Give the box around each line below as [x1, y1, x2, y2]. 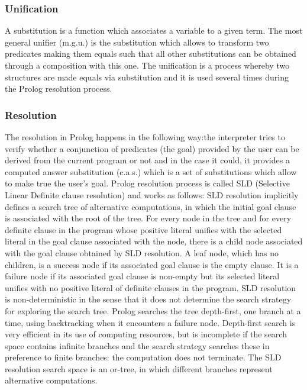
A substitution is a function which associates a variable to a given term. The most [5, 24, 303, 37]
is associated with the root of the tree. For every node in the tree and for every [5, 212, 292, 224]
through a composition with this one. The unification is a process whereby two [5, 59, 290, 71]
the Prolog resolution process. [5, 82, 112, 95]
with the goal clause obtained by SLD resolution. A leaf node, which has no [5, 246, 279, 259]
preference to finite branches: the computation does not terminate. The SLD [5, 351, 282, 363]
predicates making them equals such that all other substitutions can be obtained [5, 47, 296, 60]
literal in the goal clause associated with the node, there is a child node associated [5, 235, 303, 247]
